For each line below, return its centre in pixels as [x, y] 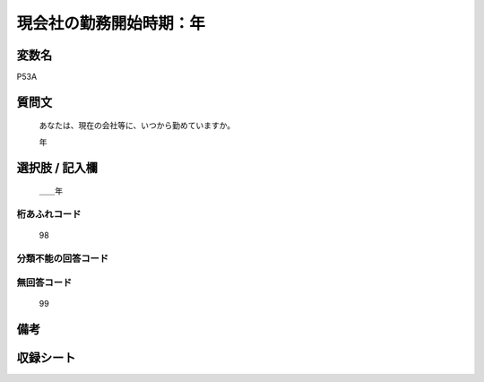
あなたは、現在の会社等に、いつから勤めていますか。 [137, 126]
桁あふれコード [49, 214]
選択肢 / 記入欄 [57, 167]
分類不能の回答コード [63, 258]
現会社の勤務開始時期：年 [111, 23]
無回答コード [44, 282]
